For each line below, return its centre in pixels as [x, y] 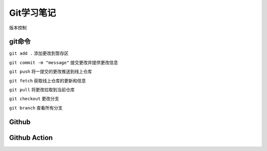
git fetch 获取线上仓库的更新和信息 [47, 80]
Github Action [31, 137]
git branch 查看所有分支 [36, 108]
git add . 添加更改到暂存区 [39, 53]
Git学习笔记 [33, 13]
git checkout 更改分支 [34, 99]
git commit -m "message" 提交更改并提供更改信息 [64, 62]
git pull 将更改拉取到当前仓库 [42, 90]
